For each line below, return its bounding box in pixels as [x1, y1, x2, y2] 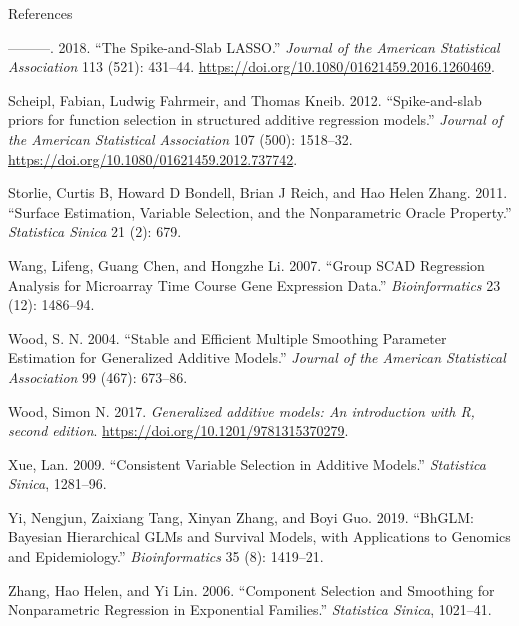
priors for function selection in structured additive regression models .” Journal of [8, 109, 503, 130]
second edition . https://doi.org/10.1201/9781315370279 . [8, 420, 349, 441]
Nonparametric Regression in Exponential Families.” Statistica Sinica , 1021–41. [8, 599, 492, 620]
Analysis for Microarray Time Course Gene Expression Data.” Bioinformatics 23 [8, 274, 501, 295]
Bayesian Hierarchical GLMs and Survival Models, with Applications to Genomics [8, 526, 511, 547]
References [8, 3, 73, 23]
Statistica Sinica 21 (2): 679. [8, 221, 182, 242]
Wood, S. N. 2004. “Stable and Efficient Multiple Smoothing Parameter [8, 327, 447, 348]
